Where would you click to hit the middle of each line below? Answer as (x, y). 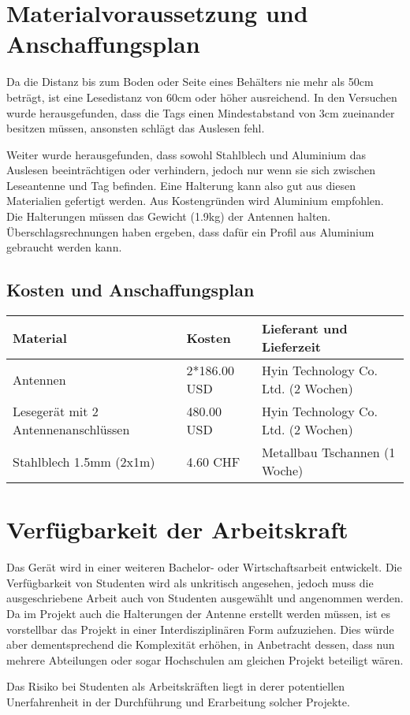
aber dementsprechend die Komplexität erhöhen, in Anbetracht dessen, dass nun (201, 644)
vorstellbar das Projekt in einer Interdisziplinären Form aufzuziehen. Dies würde (200, 629)
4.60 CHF (213, 461)
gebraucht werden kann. (64, 247)
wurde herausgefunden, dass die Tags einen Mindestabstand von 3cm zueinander (201, 112)
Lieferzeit (291, 347)
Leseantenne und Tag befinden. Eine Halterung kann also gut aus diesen (181, 185)
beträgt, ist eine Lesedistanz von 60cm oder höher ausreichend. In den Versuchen (202, 97)
